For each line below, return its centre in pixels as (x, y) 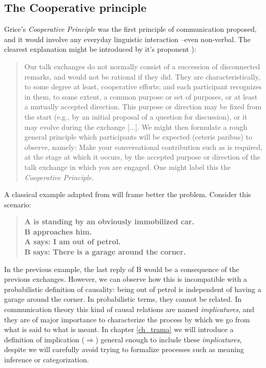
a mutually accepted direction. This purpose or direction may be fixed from (143, 106)
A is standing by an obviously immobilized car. (109, 221)
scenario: (18, 204)
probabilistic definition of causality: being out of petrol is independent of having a (133, 289)
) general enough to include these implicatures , (169, 339)
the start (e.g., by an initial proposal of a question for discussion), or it (136, 116)
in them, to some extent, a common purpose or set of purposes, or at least (141, 96)
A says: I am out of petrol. (73, 241)
